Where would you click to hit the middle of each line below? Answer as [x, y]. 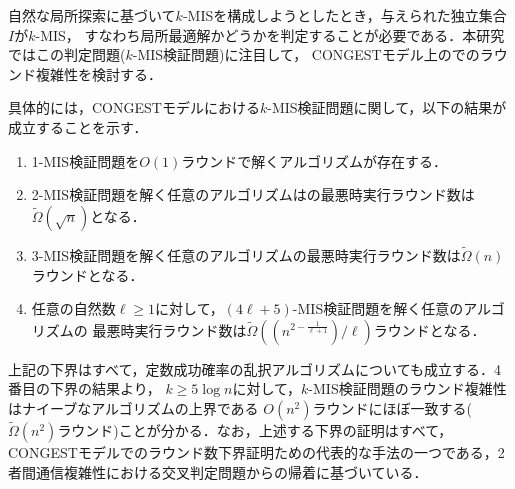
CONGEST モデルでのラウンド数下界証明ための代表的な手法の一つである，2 [256, 452]
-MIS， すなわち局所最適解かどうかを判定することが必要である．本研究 [270, 34]
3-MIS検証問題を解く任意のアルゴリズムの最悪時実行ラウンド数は [246, 254]
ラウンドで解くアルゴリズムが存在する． [314, 160]
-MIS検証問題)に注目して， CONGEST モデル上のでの [306, 54]
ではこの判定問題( [67, 54]
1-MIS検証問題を [85, 160]
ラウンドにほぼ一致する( [392, 407]
